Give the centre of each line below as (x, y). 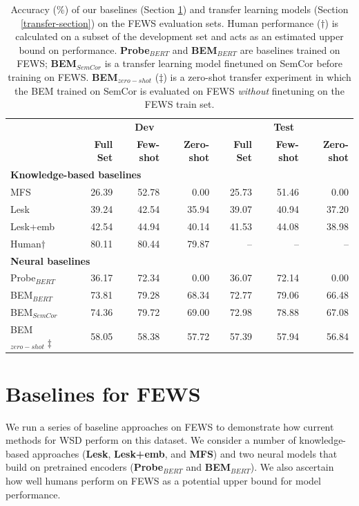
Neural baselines (50, 260)
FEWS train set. (179, 104)
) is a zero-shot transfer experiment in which (257, 76)
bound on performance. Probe (84, 49)
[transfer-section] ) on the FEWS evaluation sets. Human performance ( (171, 22)
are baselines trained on (290, 49)
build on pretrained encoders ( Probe (85, 467)
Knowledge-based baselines (76, 175)
